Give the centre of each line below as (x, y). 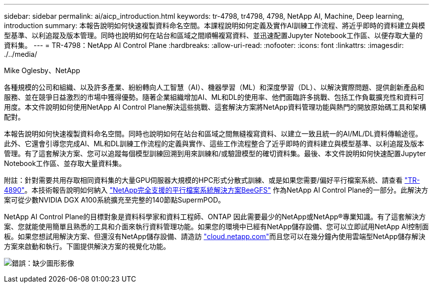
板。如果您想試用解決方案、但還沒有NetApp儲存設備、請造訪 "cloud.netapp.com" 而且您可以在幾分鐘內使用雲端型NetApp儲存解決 (215, 236)
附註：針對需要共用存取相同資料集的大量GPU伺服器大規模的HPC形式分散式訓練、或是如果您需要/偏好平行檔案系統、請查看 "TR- (212, 180)
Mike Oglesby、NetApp (42, 70)
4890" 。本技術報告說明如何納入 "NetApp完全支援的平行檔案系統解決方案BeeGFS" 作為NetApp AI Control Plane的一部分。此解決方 (216, 190)
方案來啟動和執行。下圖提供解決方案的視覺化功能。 (87, 246)
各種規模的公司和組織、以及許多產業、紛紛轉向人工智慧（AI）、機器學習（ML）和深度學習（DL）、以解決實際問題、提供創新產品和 (214, 87)
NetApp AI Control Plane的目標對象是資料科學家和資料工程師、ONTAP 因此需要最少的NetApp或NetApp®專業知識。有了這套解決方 (215, 217)
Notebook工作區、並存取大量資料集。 (65, 163)
